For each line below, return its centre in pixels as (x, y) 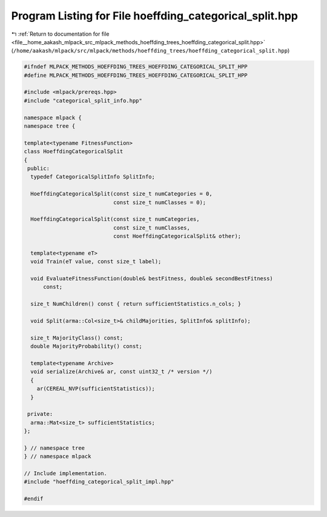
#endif (34, 499)
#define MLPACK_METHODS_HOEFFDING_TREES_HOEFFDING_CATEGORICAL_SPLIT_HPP (136, 75)
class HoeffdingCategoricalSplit (74, 152)
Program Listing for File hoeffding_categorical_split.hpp (154, 16)
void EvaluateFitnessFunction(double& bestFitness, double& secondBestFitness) (152, 279)
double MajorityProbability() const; (86, 346)
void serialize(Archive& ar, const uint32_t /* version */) (121, 372)
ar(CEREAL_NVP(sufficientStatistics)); (96, 389)
